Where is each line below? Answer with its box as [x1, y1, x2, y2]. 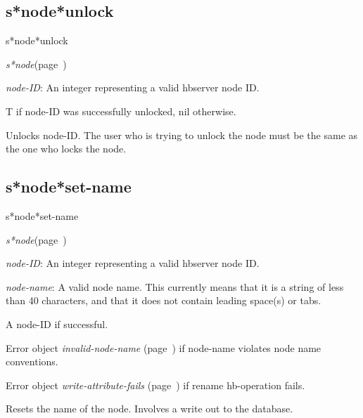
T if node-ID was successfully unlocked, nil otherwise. [6, 103, 236, 118]
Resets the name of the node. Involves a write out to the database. [6, 401, 293, 416]
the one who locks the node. [6, 141, 127, 156]
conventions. [6, 354, 58, 369]
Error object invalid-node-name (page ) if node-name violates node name [6, 340, 321, 355]
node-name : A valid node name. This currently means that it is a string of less [6, 279, 344, 294]
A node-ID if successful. [6, 316, 108, 331]
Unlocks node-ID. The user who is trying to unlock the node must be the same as [6, 127, 358, 142]
